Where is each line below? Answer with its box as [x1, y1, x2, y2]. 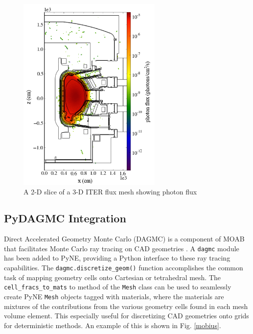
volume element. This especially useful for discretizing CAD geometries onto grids [4, 310, 249, 321]
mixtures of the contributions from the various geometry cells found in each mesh [4, 301, 248, 311]
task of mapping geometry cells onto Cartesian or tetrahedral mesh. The [4, 272, 221, 282]
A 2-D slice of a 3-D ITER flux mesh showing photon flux [23, 187, 197, 197]
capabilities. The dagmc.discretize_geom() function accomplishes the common [4, 262, 243, 272]
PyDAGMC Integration [4, 211, 126, 226]
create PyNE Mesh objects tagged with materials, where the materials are [4, 291, 224, 301]
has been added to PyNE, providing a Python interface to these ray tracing [4, 253, 230, 263]
